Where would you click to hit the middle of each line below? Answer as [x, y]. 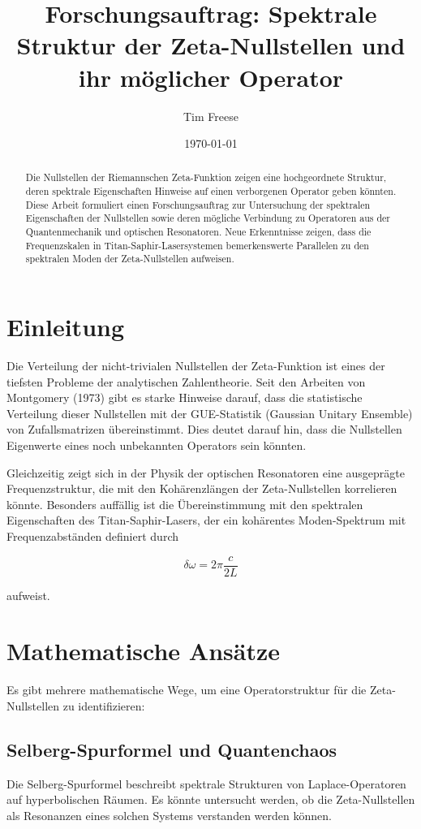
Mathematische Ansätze [143, 651]
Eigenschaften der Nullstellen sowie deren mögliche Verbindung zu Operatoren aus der [208, 218]
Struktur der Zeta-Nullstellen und [211, 45]
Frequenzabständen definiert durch [92, 535]
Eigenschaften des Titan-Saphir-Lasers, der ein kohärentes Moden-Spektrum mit [206, 520]
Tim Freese [211, 116]
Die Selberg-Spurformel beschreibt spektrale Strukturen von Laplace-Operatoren [206, 783]
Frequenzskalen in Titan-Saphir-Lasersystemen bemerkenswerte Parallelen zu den [197, 245]
